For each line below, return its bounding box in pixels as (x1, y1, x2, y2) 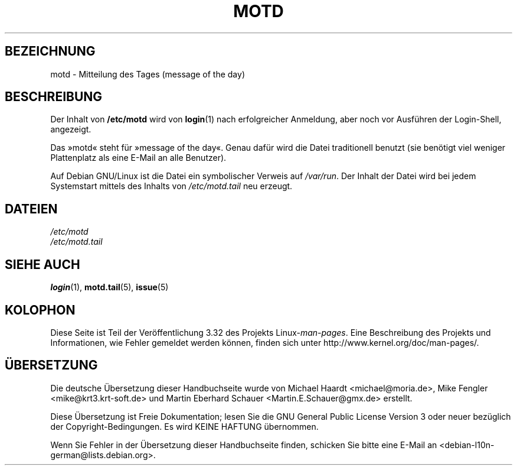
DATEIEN (5, 201, 58, 216)
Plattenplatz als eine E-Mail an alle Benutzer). (50, 153, 227, 163)
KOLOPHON (5, 302, 76, 317)
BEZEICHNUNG (5, 44, 96, 59)
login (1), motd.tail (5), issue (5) (50, 282, 169, 293)
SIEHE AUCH (5, 257, 80, 272)
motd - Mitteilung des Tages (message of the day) (50, 69, 245, 79)
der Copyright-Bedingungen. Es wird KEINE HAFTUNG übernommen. (50, 421, 319, 432)
